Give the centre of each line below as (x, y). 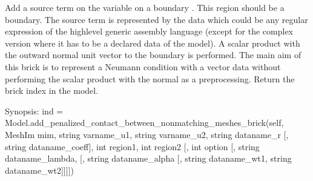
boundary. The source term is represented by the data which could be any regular (156, 19)
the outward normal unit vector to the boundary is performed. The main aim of (153, 55)
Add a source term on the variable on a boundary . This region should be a (145, 7)
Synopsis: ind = (34, 110)
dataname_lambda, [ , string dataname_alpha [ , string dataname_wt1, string (148, 158)
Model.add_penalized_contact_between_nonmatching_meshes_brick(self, (144, 123)
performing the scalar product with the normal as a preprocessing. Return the (150, 78)
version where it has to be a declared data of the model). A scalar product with (153, 43)
